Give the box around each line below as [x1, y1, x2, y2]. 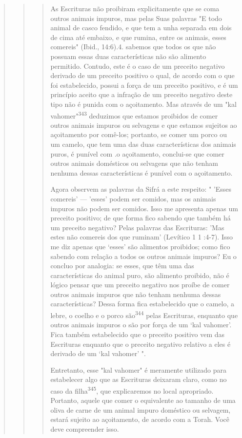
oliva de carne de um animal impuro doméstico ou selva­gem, [50, 404, 231, 415]
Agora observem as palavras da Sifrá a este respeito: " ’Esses [50, 184, 231, 194]
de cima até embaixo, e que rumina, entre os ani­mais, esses [50, 32, 226, 42]
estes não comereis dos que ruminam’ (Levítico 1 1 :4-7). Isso [50, 232, 233, 242]
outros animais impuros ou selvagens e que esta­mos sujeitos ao [50, 119, 237, 130]
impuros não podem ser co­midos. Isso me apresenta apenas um [50, 203, 238, 213]
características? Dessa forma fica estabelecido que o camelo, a [50, 299, 235, 309]
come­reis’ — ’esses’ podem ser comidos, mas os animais [50, 193, 216, 203]
